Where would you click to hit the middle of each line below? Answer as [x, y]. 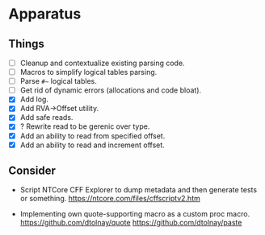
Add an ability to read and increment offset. [93, 145]
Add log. [34, 99]
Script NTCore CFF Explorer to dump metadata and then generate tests [138, 190]
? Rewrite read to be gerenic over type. [85, 126]
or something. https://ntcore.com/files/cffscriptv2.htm [110, 199]
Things [26, 44]
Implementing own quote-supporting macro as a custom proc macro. [135, 214]
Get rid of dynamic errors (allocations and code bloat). [111, 90]
